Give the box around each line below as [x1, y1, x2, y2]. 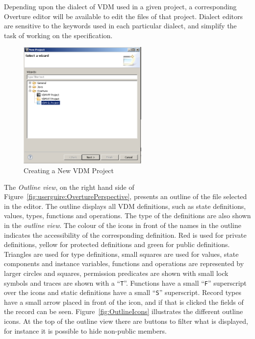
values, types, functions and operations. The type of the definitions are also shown [4, 210, 251, 221]
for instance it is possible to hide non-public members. [4, 325, 167, 336]
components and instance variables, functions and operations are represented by [4, 258, 244, 269]
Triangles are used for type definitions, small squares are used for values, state [4, 249, 239, 259]
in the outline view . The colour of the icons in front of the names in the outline [4, 220, 241, 230]
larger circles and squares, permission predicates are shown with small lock [4, 268, 229, 278]
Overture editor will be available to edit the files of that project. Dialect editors [4, 11, 243, 21]
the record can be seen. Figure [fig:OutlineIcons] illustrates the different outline [4, 306, 243, 316]
